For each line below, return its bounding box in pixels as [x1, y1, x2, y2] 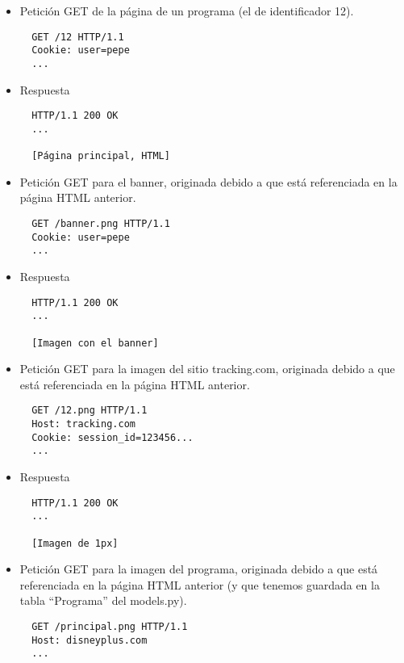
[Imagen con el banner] [31, 337, 159, 349]
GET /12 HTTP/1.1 [31, 31, 124, 43]
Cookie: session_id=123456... [31, 431, 194, 443]
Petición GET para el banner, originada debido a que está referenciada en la [19, 173, 398, 190]
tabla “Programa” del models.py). [19, 592, 187, 609]
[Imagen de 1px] [31, 537, 119, 549]
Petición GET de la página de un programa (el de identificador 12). [19, 2, 354, 19]
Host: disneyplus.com [31, 634, 148, 646]
